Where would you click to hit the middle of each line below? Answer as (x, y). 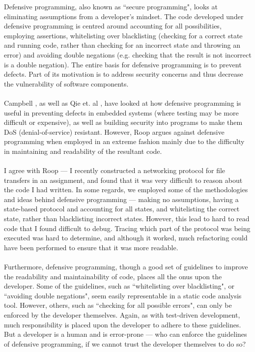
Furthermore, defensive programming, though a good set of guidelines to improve (126, 267)
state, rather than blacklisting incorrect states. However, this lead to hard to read (127, 219)
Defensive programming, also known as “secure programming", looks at (111, 6)
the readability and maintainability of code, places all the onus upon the (113, 276)
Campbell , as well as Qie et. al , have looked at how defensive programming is (123, 103)
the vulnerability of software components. (66, 83)
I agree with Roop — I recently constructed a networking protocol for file (115, 170)
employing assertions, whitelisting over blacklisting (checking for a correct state (123, 35)
